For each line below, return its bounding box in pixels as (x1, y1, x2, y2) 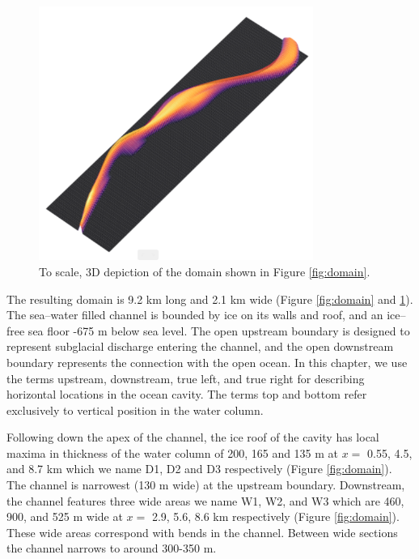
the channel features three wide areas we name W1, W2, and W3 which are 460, (6, 492, 404, 509)
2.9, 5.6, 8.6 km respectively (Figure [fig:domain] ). (151, 508, 400, 525)
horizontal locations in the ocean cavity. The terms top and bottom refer (6, 386, 367, 403)
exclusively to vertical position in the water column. (6, 401, 264, 418)
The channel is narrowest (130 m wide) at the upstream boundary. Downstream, (6, 476, 405, 493)
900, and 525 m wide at (6, 508, 123, 525)
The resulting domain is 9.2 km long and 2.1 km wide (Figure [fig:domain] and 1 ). (6, 290, 413, 307)
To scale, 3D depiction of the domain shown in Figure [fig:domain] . (39, 262, 370, 279)
